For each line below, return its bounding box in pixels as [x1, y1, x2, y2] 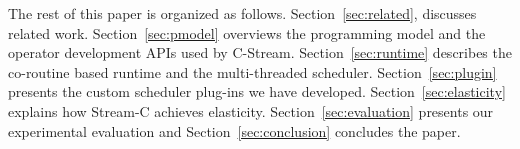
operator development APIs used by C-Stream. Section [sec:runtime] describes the [8, 42, 512, 63]
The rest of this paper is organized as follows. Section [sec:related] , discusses [8, 3, 477, 23]
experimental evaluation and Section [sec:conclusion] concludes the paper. [8, 120, 461, 141]
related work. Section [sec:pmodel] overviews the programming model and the [8, 22, 486, 43]
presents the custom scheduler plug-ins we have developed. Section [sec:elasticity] [8, 81, 506, 102]
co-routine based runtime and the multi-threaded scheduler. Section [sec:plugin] [8, 61, 497, 82]
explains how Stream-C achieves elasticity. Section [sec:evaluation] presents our [8, 100, 494, 121]
